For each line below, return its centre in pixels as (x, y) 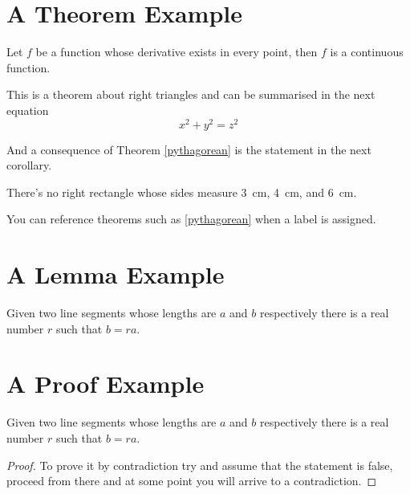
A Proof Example (106, 384)
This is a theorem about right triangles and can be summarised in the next (191, 94)
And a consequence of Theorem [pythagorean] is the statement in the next (189, 149)
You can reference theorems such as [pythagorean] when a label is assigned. (191, 219)
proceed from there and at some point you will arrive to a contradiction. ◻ (192, 481)
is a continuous (367, 52)
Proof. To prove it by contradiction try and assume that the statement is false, (200, 465)
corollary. (29, 165)
